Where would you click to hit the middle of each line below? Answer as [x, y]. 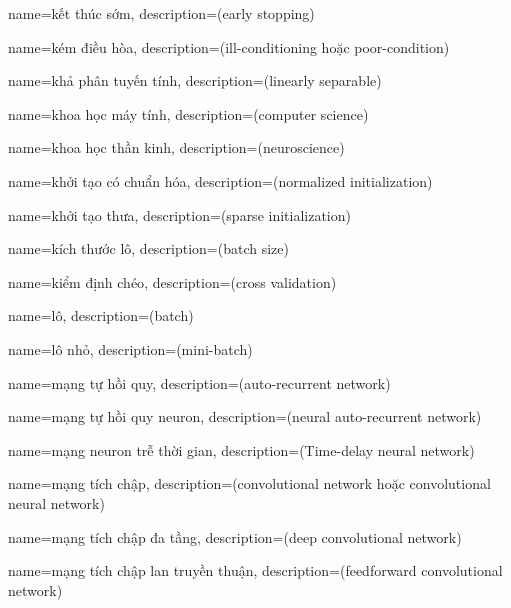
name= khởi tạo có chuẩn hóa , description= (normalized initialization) [220, 180]
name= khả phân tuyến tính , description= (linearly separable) [195, 80]
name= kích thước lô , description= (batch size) [148, 248]
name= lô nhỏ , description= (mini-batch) [130, 348]
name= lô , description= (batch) [101, 315]
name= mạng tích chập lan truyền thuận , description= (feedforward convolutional [255, 570]
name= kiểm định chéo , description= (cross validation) [172, 281]
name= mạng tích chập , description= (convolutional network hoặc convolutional [249, 483]
